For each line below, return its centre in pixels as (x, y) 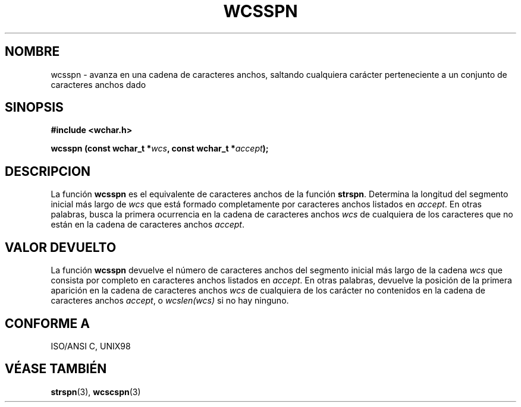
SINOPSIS (34, 108)
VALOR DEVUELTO (61, 247)
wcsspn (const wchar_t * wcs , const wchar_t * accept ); (160, 149)
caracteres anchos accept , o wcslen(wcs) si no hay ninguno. (170, 301)
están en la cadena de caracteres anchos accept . (147, 225)
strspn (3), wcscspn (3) (96, 392)
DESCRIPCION (48, 171)
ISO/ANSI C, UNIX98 (91, 346)
